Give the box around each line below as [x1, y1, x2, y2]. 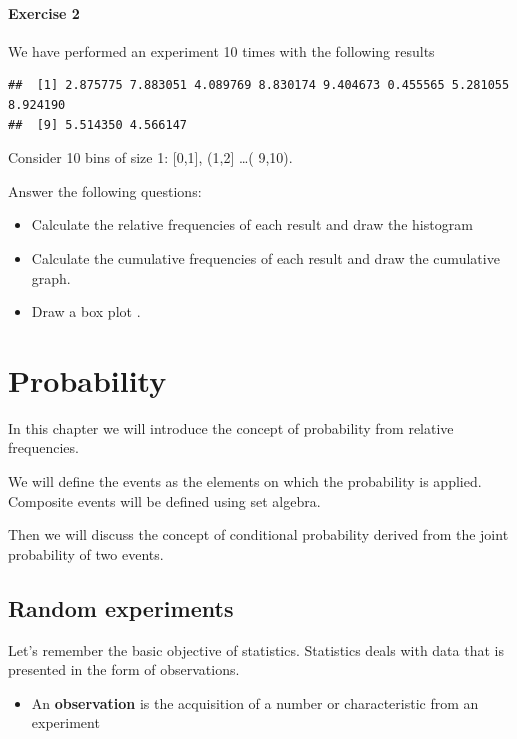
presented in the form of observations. [8, 659, 240, 680]
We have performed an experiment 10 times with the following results [8, 40, 435, 61]
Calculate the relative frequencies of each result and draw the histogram [31, 214, 473, 235]
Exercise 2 [8, 2, 80, 23]
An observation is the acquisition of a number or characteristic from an [31, 692, 479, 713]
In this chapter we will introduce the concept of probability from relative [8, 417, 454, 438]
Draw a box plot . [31, 301, 141, 322]
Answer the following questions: [8, 180, 202, 201]
